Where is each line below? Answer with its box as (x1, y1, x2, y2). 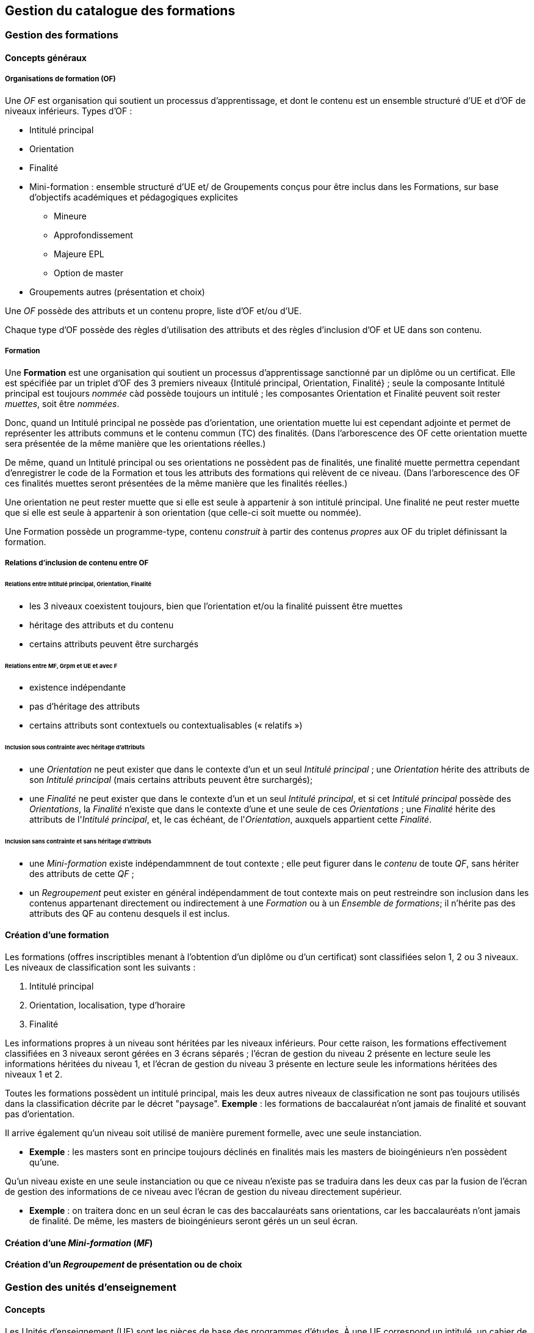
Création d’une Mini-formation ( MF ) (5, 1237, 153, 1248)
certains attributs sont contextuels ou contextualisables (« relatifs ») (29, 720, 303, 731)
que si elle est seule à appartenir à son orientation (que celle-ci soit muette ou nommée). (5, 507, 361, 518)
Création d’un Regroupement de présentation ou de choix (5, 1259, 242, 1270)
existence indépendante (29, 682, 126, 693)
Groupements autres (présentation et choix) (29, 286, 205, 297)
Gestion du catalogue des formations (5, 3, 236, 18)
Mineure (54, 210, 87, 221)
